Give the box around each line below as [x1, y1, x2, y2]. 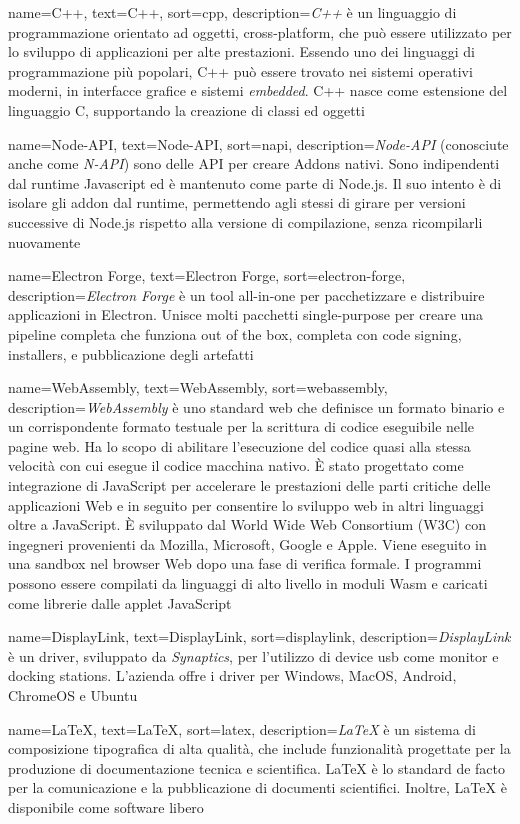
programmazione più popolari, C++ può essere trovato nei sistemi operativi [8, 60, 473, 81]
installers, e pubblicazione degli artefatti [8, 343, 254, 364]
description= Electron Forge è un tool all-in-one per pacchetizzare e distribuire [8, 284, 485, 305]
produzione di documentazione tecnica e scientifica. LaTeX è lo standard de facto [8, 757, 506, 778]
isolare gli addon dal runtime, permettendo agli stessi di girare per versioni [8, 192, 466, 213]
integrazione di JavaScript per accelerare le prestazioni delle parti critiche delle [8, 475, 491, 496]
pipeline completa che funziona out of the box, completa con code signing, [8, 323, 462, 344]
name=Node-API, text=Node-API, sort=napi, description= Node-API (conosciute [8, 133, 509, 154]
